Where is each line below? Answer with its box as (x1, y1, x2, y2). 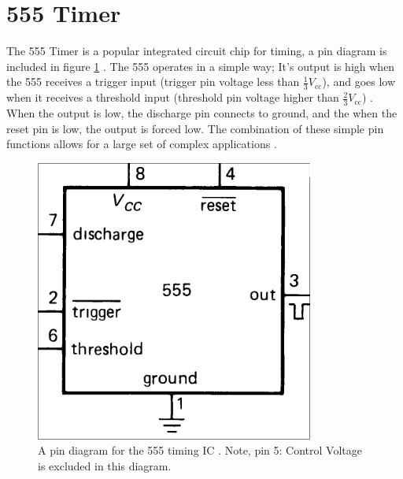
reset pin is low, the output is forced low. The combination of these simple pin (6, 120, 384, 136)
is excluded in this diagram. (38, 457, 172, 473)
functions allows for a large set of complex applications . (6, 136, 277, 152)
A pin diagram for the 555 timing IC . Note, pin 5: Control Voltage (38, 442, 362, 459)
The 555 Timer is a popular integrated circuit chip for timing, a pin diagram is (6, 43, 387, 59)
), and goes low (322, 73, 396, 90)
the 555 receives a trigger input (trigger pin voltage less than (6, 73, 300, 90)
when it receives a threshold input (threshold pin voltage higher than (6, 89, 339, 106)
